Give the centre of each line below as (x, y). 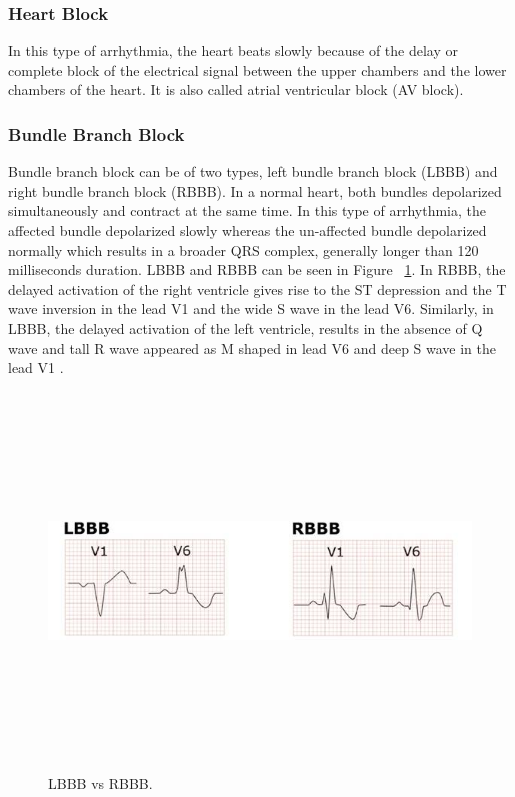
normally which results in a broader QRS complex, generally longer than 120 (243, 249)
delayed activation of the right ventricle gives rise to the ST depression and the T (257, 288)
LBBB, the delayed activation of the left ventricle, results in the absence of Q (245, 327)
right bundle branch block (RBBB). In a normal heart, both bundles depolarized (255, 190)
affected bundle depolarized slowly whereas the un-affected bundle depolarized (247, 230)
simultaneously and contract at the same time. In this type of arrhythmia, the (247, 210)
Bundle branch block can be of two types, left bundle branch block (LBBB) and (253, 171)
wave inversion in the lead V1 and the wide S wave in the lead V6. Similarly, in (251, 308)
